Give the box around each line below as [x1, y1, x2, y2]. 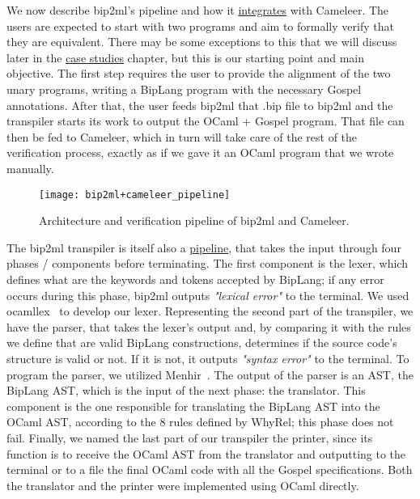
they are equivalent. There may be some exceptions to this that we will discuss [6, 33, 397, 50]
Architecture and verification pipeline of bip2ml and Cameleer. [39, 212, 350, 229]
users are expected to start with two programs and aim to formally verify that [6, 17, 394, 34]
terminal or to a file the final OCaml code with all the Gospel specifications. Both [6, 461, 413, 478]
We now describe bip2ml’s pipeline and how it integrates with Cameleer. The [6, 2, 389, 18]
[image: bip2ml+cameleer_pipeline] [39, 188, 231, 201]
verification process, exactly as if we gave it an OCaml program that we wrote [6, 144, 394, 161]
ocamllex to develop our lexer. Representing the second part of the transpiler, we [6, 302, 414, 319]
